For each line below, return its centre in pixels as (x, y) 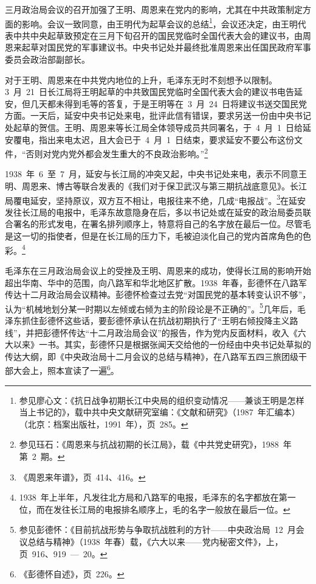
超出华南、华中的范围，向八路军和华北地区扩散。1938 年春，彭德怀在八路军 (156, 282)
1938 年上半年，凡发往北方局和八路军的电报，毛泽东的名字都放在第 (153, 497)
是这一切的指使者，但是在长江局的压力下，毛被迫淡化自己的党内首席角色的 (154, 236)
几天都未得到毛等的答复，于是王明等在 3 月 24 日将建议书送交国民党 (168, 103)
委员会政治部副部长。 (47, 59)
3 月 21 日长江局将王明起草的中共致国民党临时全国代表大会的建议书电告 (149, 92)
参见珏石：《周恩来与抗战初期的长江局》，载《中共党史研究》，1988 (149, 444)
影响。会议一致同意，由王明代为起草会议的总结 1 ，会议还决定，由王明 (160, 23)
